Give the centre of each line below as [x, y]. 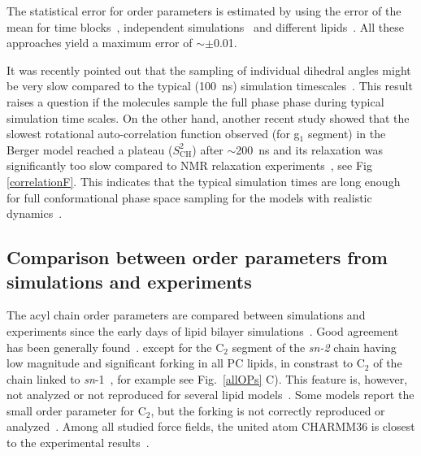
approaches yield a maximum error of [100, 43]
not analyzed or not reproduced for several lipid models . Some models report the [210, 395]
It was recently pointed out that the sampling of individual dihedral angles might [209, 69]
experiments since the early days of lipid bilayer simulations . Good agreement [203, 330]
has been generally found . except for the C [115, 347]
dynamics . [35, 213]
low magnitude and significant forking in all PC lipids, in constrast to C [186, 363]
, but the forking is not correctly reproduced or [268, 410]
